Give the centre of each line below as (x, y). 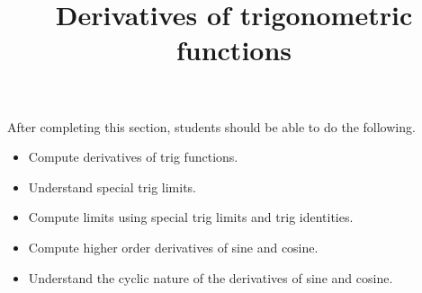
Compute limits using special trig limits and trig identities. (191, 217)
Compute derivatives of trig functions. (133, 157)
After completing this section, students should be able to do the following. (211, 126)
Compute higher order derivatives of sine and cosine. (173, 247)
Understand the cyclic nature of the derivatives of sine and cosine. (211, 277)
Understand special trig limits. (112, 186)
